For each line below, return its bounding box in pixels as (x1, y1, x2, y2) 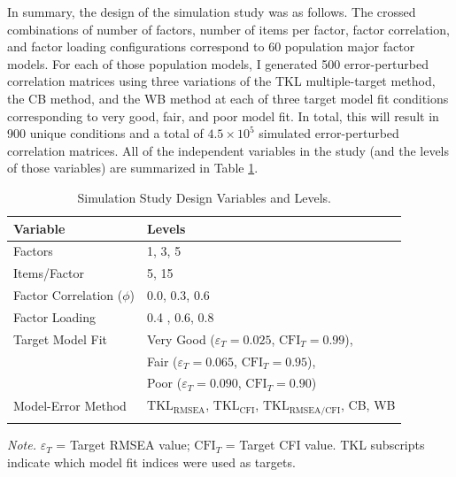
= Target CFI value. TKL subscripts (225, 435, 425, 454)
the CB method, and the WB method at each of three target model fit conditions (7, 88, 449, 107)
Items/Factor (13, 264, 85, 282)
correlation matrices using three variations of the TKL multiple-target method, (7, 72, 436, 90)
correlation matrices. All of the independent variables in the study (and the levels (7, 141, 450, 159)
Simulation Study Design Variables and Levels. (77, 188, 331, 206)
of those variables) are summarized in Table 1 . (7, 158, 259, 177)
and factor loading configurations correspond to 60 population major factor (7, 37, 415, 56)
